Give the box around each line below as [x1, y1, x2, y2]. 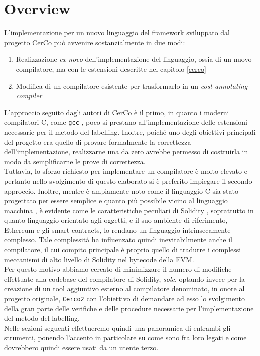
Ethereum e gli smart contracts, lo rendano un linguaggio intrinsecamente [4, 224, 231, 235]
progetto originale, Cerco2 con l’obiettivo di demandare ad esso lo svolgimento [4, 293, 245, 304]
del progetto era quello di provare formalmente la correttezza [4, 136, 191, 147]
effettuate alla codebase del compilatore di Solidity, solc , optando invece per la [4, 273, 245, 284]
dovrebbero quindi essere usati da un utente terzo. [4, 342, 159, 353]
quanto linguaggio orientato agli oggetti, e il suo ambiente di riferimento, [4, 215, 228, 225]
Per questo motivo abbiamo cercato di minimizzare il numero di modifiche [4, 264, 232, 274]
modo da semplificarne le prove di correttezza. [4, 156, 146, 166]
